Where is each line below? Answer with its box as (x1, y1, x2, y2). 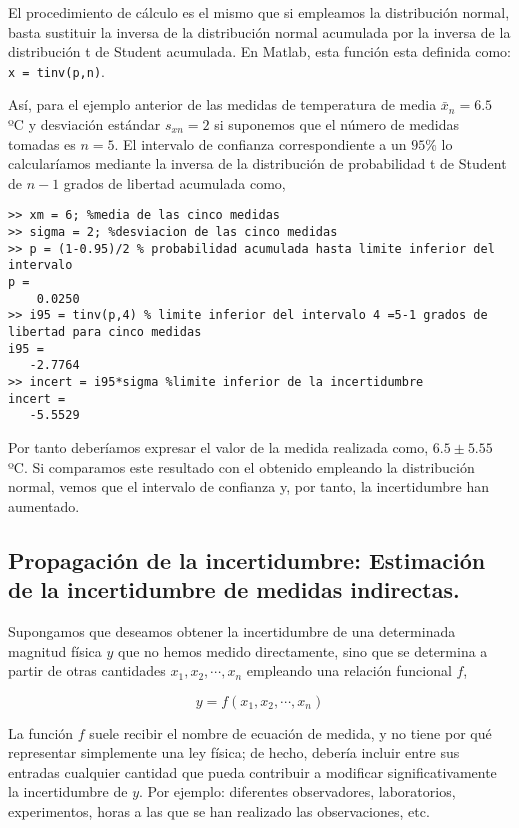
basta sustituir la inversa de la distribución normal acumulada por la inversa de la (8, 21, 511, 42)
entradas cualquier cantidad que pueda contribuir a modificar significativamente (8, 761, 497, 782)
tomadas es (8, 133, 76, 154)
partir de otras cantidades (8, 660, 166, 681)
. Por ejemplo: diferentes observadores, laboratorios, (139, 781, 456, 802)
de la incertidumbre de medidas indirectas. (8, 574, 460, 605)
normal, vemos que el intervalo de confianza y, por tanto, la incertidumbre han (8, 476, 489, 497)
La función (8, 722, 74, 743)
